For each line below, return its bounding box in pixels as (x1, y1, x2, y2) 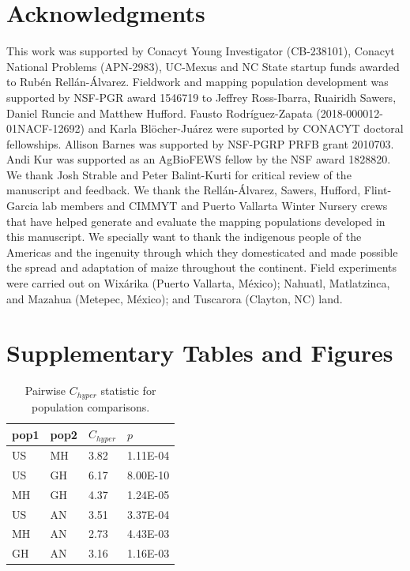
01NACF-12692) (6, 120, 85, 137)
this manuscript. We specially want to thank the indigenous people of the (6, 228, 362, 245)
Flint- (363, 182, 392, 198)
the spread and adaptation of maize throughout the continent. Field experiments (6, 259, 397, 276)
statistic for (100, 382, 156, 399)
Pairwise (24, 382, 66, 399)
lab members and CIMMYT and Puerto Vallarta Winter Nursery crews (42, 197, 388, 214)
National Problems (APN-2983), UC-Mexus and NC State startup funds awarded (6, 58, 400, 74)
